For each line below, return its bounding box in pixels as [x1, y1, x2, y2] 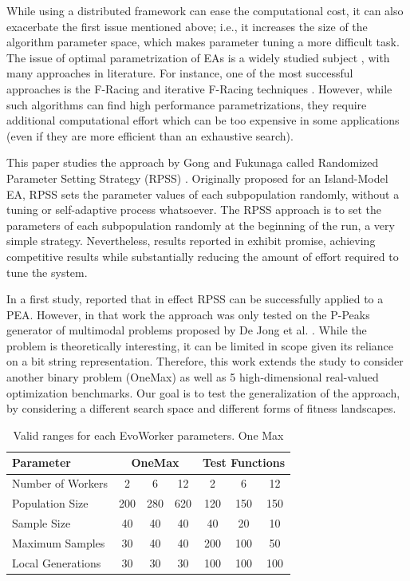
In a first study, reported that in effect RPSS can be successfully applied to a [6, 290, 384, 307]
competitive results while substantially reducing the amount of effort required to [6, 247, 399, 264]
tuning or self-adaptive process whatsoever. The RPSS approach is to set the [6, 201, 381, 218]
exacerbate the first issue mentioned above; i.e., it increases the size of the [6, 18, 368, 34]
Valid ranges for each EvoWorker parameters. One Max [13, 426, 284, 443]
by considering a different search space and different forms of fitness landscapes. [6, 400, 396, 417]
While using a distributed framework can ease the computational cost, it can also [6, 2, 404, 18]
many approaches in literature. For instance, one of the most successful [6, 65, 353, 81]
